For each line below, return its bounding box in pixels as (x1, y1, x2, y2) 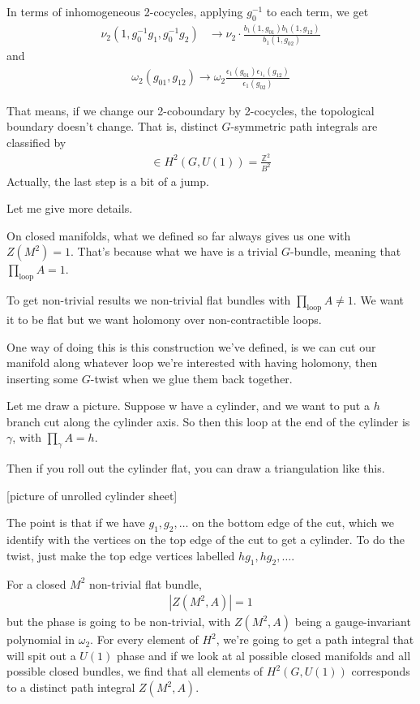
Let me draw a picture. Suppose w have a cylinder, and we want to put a (6, 397, 370, 414)
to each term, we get (266, 3, 369, 19)
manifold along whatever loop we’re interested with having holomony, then (6, 354, 378, 371)
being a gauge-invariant (294, 613, 411, 630)
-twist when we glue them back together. (90, 369, 293, 387)
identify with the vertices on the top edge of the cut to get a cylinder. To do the (6, 531, 405, 548)
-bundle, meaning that (290, 243, 401, 260)
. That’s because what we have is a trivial (70, 243, 278, 260)
